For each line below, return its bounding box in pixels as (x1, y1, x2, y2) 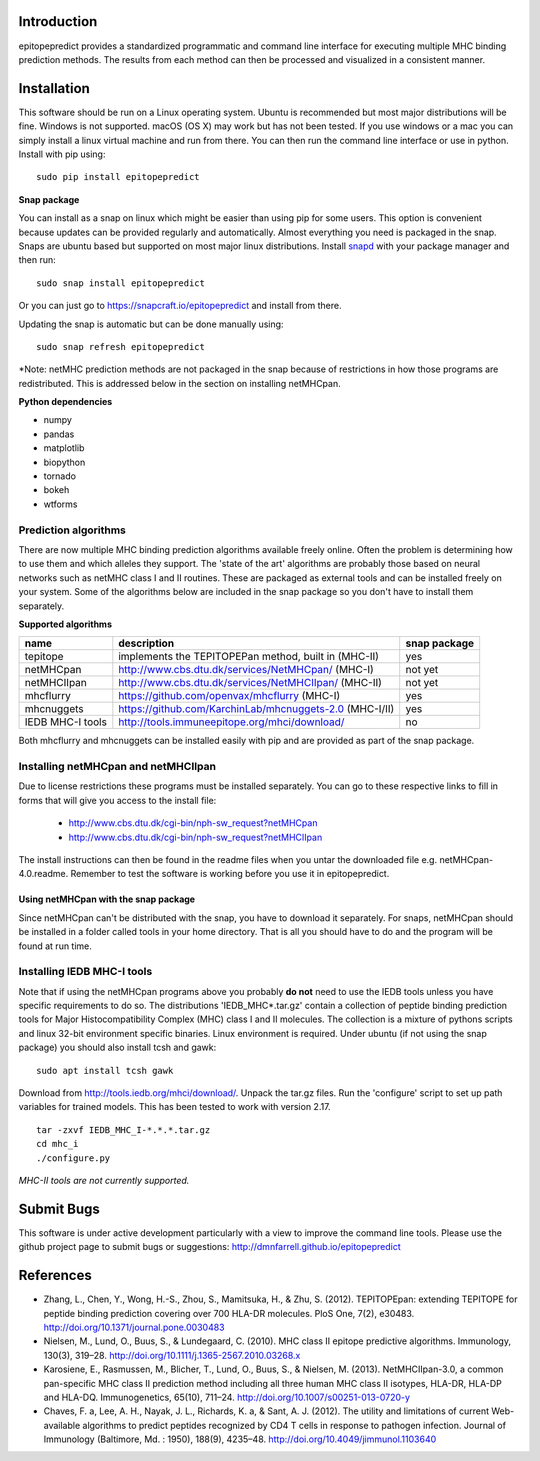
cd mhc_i (36, 1138, 79, 1150)
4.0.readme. (18, 868, 69, 880)
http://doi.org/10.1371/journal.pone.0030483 (43, 1321, 225, 1333)
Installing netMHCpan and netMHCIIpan (18, 760, 217, 774)
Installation (18, 80, 90, 97)
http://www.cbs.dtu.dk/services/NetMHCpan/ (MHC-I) (118, 663, 374, 677)
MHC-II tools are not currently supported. (18, 1174, 190, 1186)
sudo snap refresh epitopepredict (36, 341, 205, 352)
